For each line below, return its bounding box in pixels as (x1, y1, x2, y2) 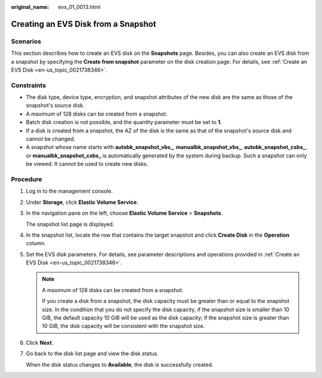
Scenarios (11, 37, 42, 45)
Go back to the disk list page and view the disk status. (26, 350, 159, 357)
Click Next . (26, 339, 54, 346)
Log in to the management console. (26, 188, 113, 195)
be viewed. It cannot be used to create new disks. (26, 160, 148, 168)
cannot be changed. (26, 135, 76, 142)
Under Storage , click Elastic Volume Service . (26, 199, 138, 206)
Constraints (11, 81, 47, 89)
